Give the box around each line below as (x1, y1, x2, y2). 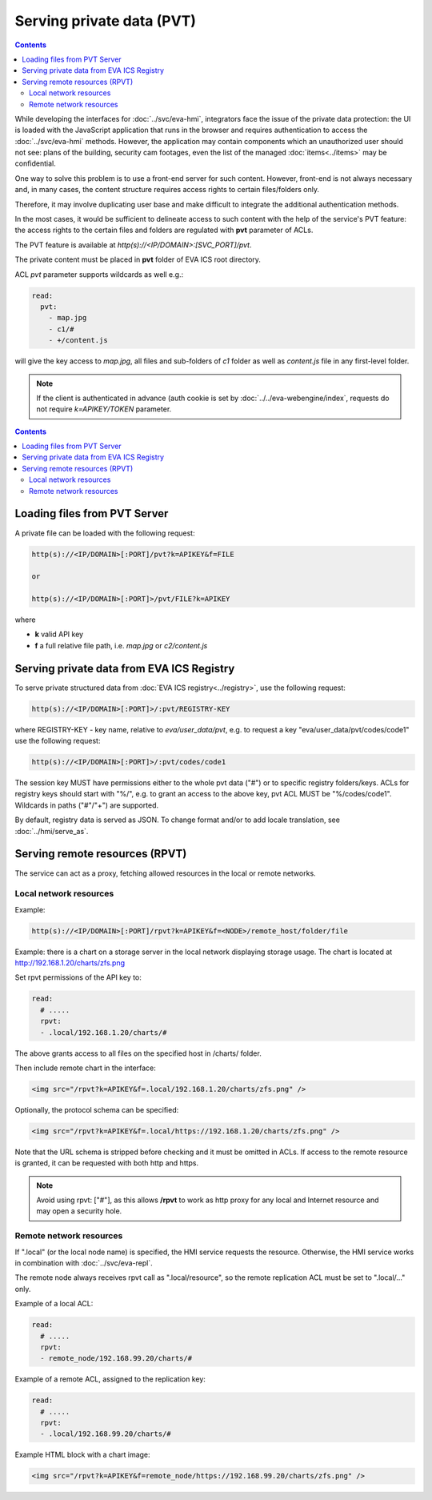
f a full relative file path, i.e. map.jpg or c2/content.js (34, 640, 208, 650)
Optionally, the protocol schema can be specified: (14, 1105, 179, 1114)
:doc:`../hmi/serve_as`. (14, 826, 89, 836)
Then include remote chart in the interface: (14, 1063, 156, 1073)
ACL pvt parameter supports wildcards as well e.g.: (14, 269, 184, 279)
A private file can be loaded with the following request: (14, 528, 195, 538)
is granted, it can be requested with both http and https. (14, 1158, 199, 1168)
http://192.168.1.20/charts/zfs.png (14, 958, 126, 968)
